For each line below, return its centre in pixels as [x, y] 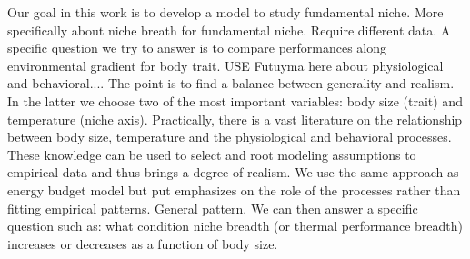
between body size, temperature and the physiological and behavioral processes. [230, 137]
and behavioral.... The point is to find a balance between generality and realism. [231, 83]
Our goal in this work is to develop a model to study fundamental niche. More [225, 12]
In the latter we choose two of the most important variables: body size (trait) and [235, 100]
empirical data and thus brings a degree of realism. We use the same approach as [233, 172]
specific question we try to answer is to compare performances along [197, 48]
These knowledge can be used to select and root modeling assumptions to [212, 154]
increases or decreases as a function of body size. [143, 243]
